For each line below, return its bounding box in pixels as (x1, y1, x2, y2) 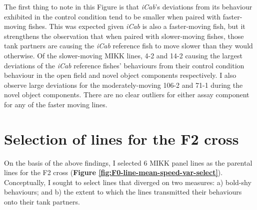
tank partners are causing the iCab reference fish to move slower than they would (4, 40, 253, 51)
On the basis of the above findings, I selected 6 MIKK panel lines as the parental (4, 157, 252, 168)
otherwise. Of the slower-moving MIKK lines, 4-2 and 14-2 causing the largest (4, 50, 242, 60)
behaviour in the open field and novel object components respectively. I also (4, 70, 236, 80)
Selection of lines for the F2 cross (4, 128, 239, 149)
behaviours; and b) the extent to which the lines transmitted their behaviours (4, 187, 242, 197)
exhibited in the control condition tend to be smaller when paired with (4, 11, 221, 21)
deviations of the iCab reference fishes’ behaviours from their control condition (4, 60, 244, 70)
